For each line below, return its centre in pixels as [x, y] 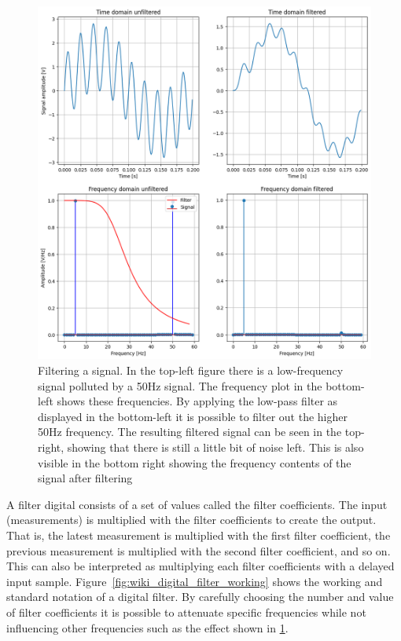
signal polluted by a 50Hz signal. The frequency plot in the [180, 385]
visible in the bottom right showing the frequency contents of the [195, 462]
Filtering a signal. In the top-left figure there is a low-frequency [191, 370]
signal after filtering [85, 478]
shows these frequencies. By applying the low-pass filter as [197, 401]
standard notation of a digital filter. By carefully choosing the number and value [200, 597]
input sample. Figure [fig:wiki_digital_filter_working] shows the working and [195, 581]
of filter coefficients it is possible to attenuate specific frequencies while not [186, 612]
